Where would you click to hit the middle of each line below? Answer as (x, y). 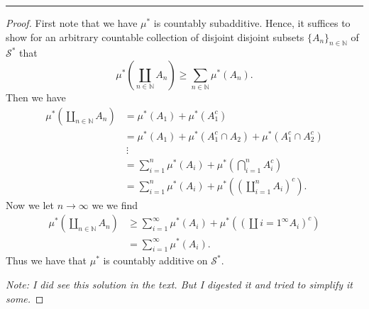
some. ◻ (25, 298)
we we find (115, 204)
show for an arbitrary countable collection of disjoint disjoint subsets (155, 36)
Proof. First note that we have (72, 23)
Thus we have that (46, 260)
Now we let (30, 204)
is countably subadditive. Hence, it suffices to (252, 23)
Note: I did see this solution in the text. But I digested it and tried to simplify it (179, 284)
